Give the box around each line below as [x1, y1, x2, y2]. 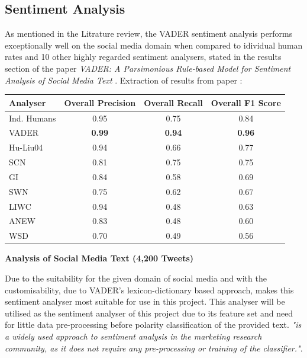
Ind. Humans [9, 111, 56, 124]
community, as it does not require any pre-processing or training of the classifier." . [5, 341, 303, 354]
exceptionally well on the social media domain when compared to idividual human [5, 39, 303, 51]
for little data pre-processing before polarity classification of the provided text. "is [5, 318, 302, 331]
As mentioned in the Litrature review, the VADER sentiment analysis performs [5, 27, 293, 40]
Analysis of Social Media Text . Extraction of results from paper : [5, 73, 243, 86]
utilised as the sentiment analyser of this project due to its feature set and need [5, 306, 293, 319]
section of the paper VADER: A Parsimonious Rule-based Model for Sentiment [5, 62, 291, 74]
